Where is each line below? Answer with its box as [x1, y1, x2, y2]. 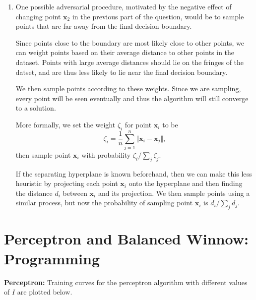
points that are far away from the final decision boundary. [15, 21, 192, 31]
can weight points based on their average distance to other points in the [15, 47, 235, 58]
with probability [81, 149, 131, 160]
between [63, 187, 87, 198]
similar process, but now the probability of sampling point [15, 197, 193, 208]
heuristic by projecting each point [15, 178, 118, 188]
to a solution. [15, 103, 56, 113]
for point [125, 119, 152, 129]
